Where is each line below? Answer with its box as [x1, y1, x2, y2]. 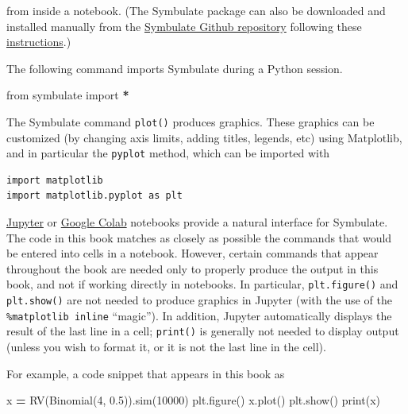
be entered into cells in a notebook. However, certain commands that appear [6, 245, 379, 261]
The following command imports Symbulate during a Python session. [6, 60, 343, 76]
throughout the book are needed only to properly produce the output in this [6, 260, 379, 277]
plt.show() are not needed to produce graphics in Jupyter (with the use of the [6, 292, 392, 308]
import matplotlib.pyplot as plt [6, 190, 183, 202]
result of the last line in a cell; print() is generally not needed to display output [6, 323, 399, 339]
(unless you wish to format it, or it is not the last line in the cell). [6, 339, 326, 355]
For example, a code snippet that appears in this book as [6, 365, 285, 381]
